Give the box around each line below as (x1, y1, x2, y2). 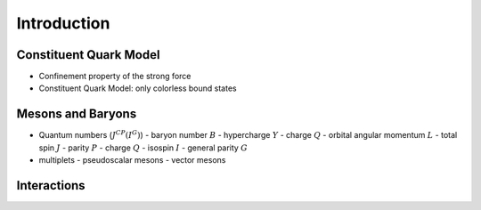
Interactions (16, 178, 86, 193)
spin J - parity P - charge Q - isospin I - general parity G (38, 142, 249, 153)
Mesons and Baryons (16, 107, 137, 122)
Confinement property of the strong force (38, 71, 192, 82)
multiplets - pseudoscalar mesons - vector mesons (38, 155, 226, 166)
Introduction (16, 13, 110, 33)
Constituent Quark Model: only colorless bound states (38, 83, 237, 93)
